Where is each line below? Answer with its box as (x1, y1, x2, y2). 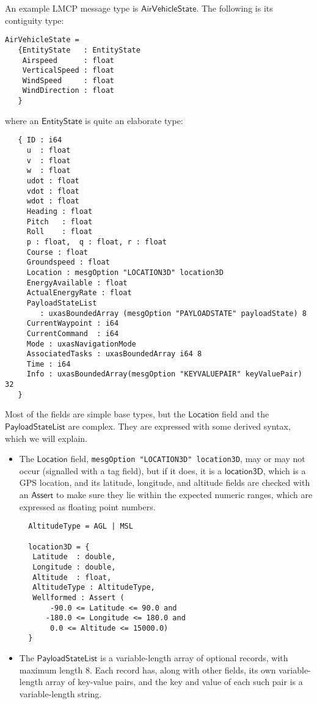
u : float (26, 146, 71, 155)
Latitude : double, (32, 552, 116, 562)
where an (5, 114, 39, 127)
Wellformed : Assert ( (32, 593, 125, 602)
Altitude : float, (32, 573, 112, 582)
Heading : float (26, 207, 93, 216)
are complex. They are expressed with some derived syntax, (68, 420, 291, 433)
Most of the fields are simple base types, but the (5, 408, 186, 420)
